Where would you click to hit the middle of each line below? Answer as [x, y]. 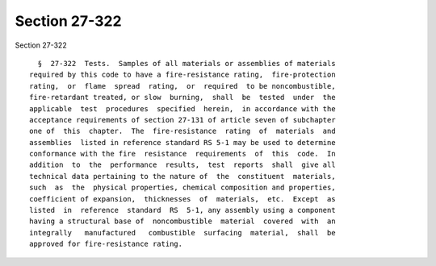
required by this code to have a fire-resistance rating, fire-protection [182, 75]
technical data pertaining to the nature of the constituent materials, [182, 176]
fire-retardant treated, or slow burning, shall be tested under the [182, 98]
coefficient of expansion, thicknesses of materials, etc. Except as [182, 199]
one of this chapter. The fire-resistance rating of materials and [182, 131]
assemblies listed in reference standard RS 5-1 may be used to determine [182, 142]
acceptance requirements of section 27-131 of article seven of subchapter [182, 120]
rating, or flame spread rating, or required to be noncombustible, [182, 86]
